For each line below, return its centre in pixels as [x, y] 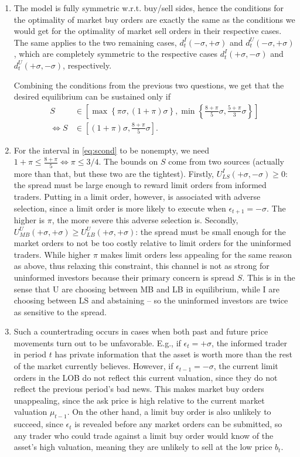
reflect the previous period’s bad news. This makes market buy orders [139, 389]
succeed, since [38, 424]
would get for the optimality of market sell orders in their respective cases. [148, 31]
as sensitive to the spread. [60, 311]
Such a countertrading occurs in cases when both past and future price [141, 331]
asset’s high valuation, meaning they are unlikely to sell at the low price [143, 447]
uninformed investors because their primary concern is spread [124, 277]
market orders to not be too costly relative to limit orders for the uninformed [152, 243]
